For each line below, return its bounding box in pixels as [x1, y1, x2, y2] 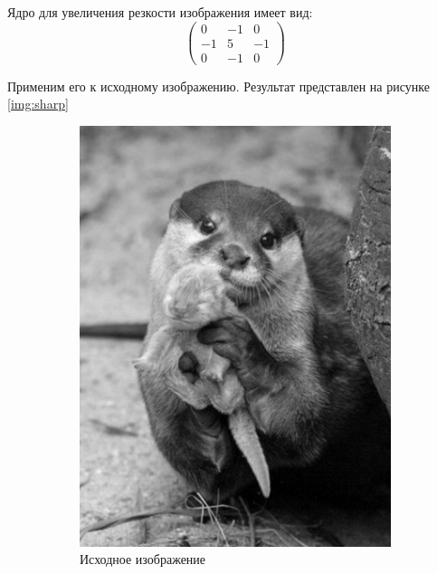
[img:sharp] [7, 94, 69, 113]
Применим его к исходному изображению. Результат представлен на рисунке [7, 76, 430, 95]
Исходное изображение [80, 550, 206, 569]
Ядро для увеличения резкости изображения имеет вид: [7, 3, 313, 21]
